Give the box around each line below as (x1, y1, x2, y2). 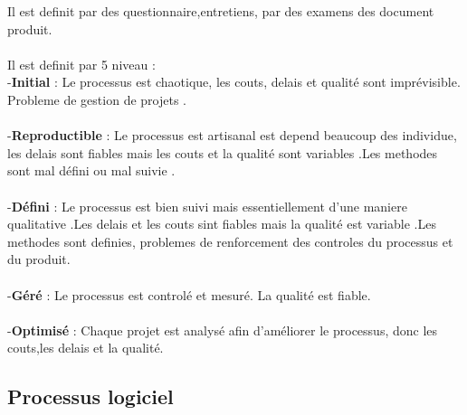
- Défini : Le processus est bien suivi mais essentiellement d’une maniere (7, 196, 407, 215)
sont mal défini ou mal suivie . (7, 161, 176, 180)
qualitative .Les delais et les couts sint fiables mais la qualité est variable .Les (7, 214, 436, 233)
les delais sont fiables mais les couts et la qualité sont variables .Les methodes (7, 143, 438, 162)
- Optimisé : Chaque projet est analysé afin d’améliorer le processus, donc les (7, 320, 438, 339)
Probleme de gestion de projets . (7, 90, 186, 108)
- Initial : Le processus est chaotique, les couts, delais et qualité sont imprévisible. (7, 72, 461, 91)
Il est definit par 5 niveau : (7, 54, 156, 73)
